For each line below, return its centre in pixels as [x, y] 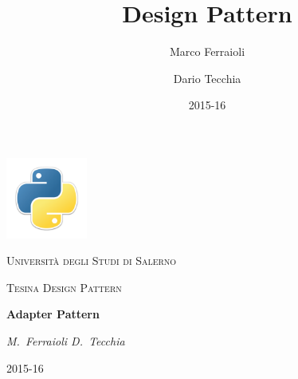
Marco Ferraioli [207, 51]
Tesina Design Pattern [64, 287]
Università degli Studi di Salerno [92, 261]
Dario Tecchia [207, 78]
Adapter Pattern [53, 314]
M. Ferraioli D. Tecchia [66, 341]
